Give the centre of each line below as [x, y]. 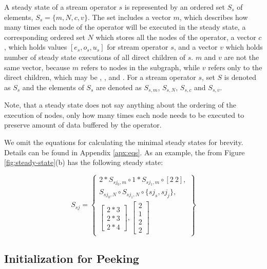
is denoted [240, 77]
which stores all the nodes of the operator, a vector [176, 37]
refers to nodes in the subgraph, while [140, 67]
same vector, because [37, 67]
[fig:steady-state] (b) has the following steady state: [84, 162]
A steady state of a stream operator [60, 7]
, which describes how [214, 17]
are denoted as [119, 87]
